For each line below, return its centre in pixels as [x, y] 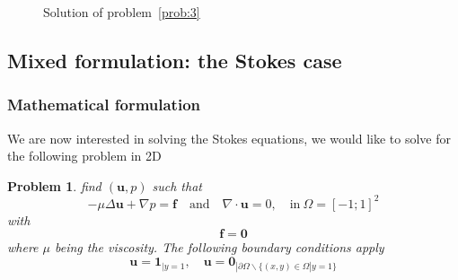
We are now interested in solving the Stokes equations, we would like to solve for [229, 138]
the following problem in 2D [84, 156]
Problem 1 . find [54, 185]
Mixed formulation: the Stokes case [175, 60]
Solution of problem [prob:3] [122, 12]
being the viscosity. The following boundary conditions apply [220, 247]
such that [177, 185]
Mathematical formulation [104, 105]
